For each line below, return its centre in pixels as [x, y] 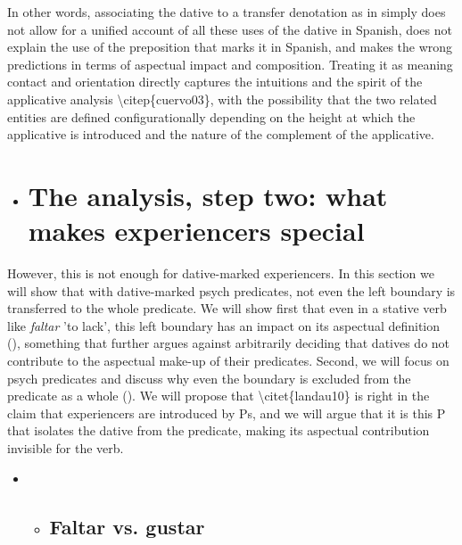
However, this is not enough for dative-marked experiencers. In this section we [221, 273]
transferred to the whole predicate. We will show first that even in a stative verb [227, 308]
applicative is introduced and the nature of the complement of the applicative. [221, 134]
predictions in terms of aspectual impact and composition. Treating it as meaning [230, 64]
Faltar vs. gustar [127, 526]
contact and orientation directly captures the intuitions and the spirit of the [215, 82]
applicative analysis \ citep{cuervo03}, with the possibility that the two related [222, 99]
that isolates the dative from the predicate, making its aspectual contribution [219, 430]
